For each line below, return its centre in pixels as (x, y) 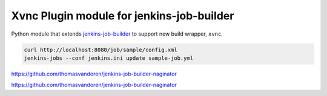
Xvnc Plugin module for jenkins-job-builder (123, 16)
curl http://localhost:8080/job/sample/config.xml (101, 50)
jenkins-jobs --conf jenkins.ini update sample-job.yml (109, 58)
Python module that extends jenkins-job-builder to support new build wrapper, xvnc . (117, 34)
